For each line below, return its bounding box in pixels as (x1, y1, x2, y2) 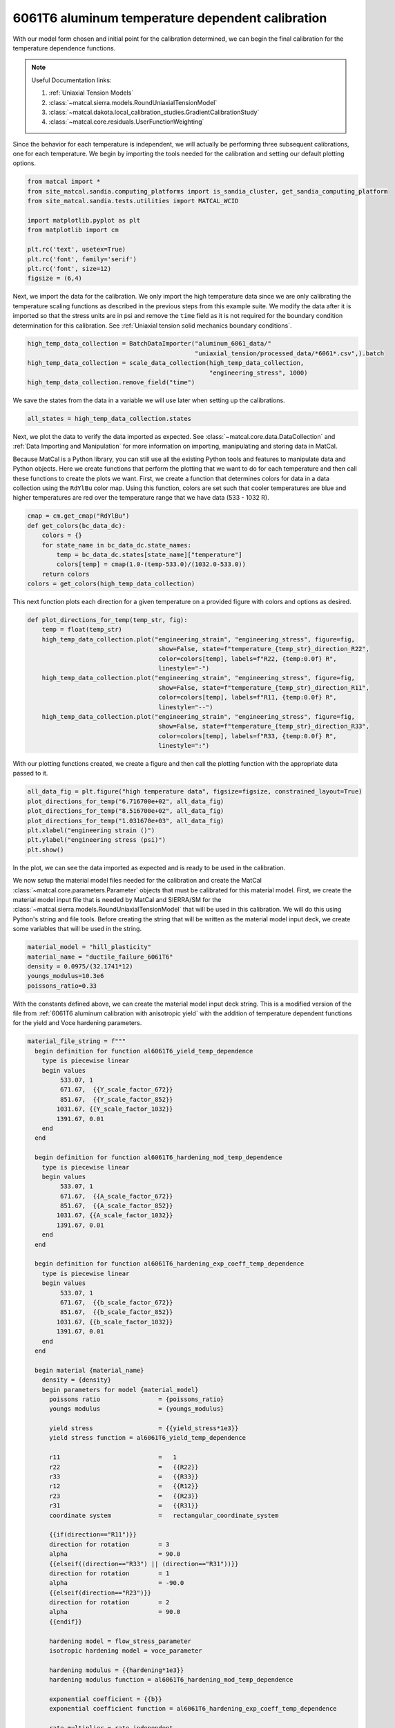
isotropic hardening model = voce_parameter (49, 1647, 203, 1655)
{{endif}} (49, 1617, 83, 1626)
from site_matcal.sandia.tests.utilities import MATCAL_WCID (27, 197, 239, 205)
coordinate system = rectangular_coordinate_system (49, 1511, 279, 1519)
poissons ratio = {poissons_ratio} (49, 1395, 224, 1403)
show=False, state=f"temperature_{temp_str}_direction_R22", (158, 645, 369, 653)
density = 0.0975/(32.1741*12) (27, 962, 134, 970)
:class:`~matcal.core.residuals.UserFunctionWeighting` (48, 118, 204, 126)
